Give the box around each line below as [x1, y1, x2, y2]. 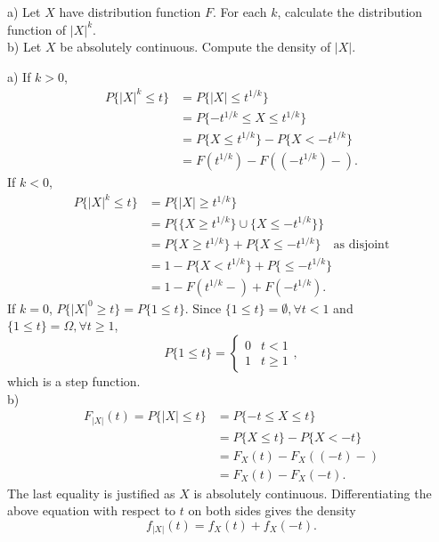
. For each [212, 3, 267, 20]
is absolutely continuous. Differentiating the [193, 483, 432, 502]
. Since [184, 298, 222, 317]
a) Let [7, 3, 41, 20]
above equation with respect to [7, 501, 176, 520]
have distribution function [59, 3, 201, 20]
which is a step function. [7, 371, 141, 390]
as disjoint [333, 239, 390, 252]
